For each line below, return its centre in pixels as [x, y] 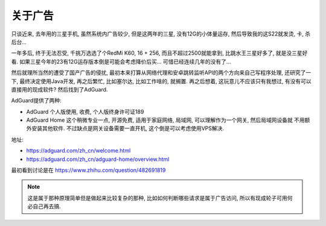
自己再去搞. [47, 206]
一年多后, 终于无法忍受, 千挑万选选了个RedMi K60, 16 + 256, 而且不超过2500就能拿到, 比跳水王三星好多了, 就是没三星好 [159, 53]
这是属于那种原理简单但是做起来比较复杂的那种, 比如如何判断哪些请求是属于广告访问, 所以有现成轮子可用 [157, 198]
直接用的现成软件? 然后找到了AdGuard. [59, 89]
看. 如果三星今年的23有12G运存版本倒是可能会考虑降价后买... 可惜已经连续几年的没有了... [121, 61]
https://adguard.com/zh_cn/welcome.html [78, 151]
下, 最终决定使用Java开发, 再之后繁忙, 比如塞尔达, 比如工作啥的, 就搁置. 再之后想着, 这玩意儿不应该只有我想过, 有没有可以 [161, 81]
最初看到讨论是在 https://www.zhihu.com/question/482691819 [88, 170]
